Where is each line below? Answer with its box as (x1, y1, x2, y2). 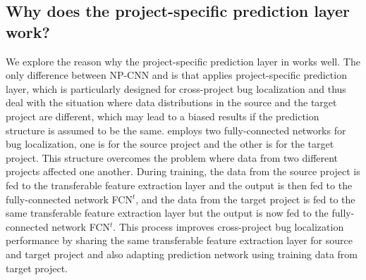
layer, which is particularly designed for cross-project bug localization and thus (6, 81, 346, 96)
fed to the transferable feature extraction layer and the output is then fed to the (6, 177, 353, 192)
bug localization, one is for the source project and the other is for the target (6, 136, 334, 151)
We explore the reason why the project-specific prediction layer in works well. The (6, 53, 360, 68)
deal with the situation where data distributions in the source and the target (6, 95, 337, 110)
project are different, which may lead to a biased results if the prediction (6, 108, 319, 123)
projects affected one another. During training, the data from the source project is (6, 164, 360, 179)
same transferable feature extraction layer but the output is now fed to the (6, 205, 329, 220)
